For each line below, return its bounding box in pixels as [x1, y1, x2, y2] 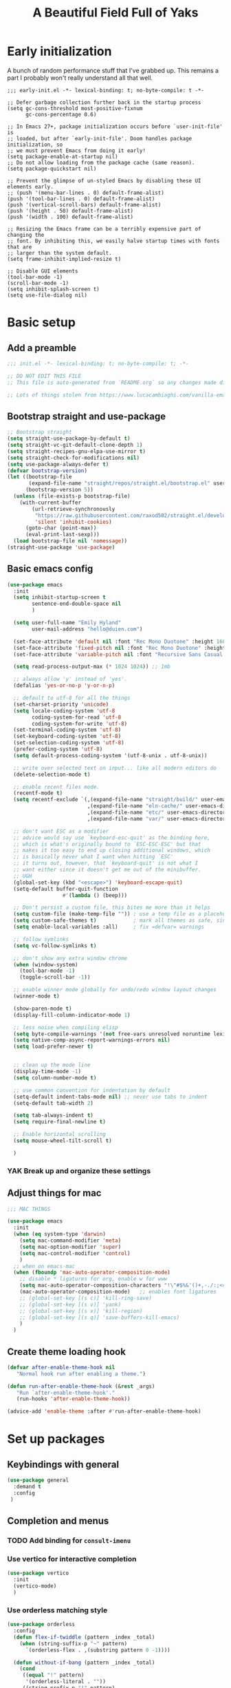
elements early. [7, 183, 54, 190]
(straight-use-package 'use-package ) [7, 544, 115, 551]
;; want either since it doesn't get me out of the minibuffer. [13, 866, 201, 874]
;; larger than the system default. [7, 249, 112, 256]
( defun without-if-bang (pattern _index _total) [13, 1659, 155, 1666]
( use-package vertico [7, 1570, 69, 1577]
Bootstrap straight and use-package [7, 410, 166, 422]
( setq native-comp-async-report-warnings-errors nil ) [13, 1037, 170, 1044]
